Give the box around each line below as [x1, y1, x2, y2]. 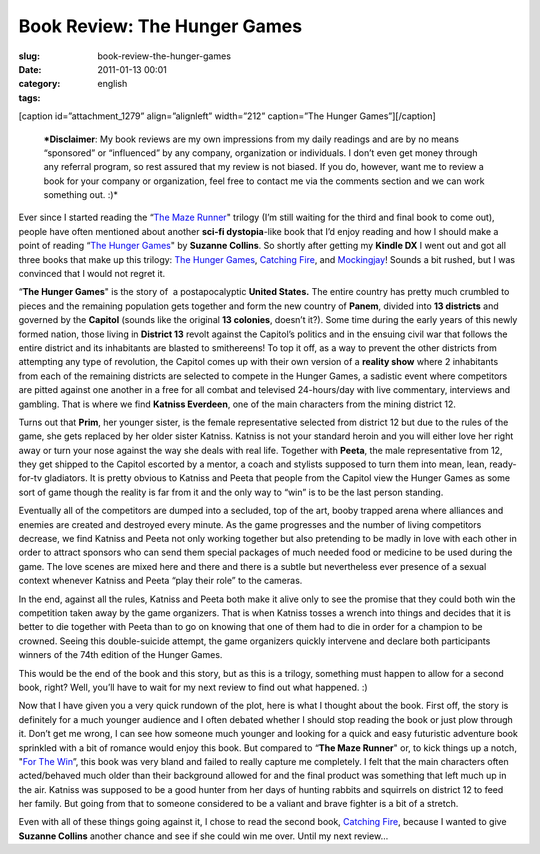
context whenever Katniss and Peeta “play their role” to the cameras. [18, 575, 303, 587]
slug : [18, 50, 40, 62]
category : [18, 78, 61, 90]
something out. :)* [43, 189, 119, 201]
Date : [18, 63, 42, 75]
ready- [488, 458, 517, 470]
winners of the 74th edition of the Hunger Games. [18, 649, 223, 661]
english [97, 78, 128, 90]
